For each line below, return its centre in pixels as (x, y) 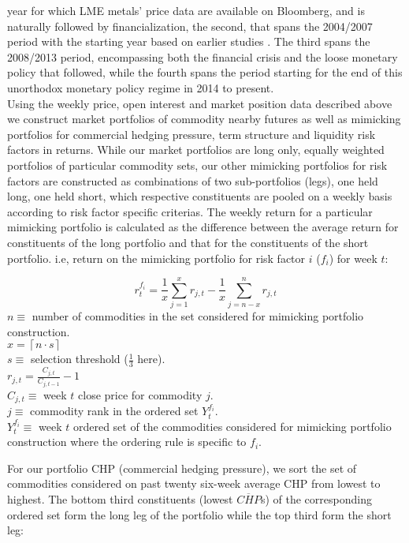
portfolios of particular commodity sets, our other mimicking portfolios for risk (197, 165)
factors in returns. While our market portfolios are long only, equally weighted (196, 150)
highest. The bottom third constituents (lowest (120, 499)
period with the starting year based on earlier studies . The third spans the (189, 41)
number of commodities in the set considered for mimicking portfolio (198, 316)
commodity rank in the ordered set (114, 411)
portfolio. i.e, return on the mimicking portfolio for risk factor (156, 258)
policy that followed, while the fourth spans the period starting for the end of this (205, 72)
